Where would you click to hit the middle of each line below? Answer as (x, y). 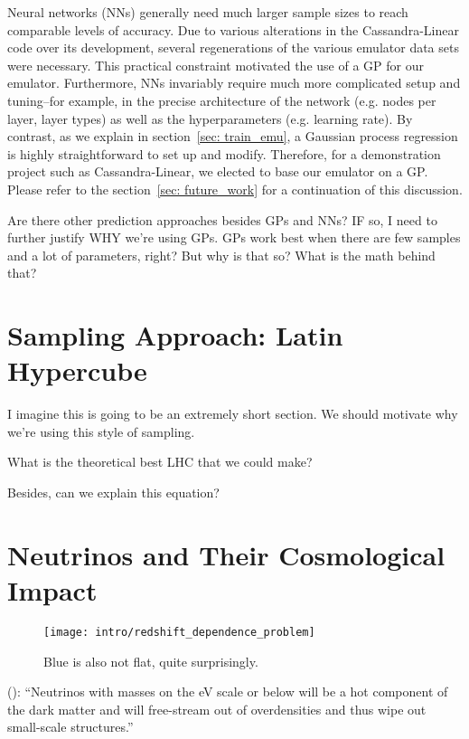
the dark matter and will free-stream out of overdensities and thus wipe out (217, 709)
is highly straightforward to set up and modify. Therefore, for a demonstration (224, 153)
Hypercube (77, 370)
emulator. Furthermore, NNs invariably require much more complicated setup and (234, 83)
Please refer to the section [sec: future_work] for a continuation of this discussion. (235, 189)
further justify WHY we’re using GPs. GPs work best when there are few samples (234, 237)
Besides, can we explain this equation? (113, 492)
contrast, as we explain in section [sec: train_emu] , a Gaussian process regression (233, 136)
